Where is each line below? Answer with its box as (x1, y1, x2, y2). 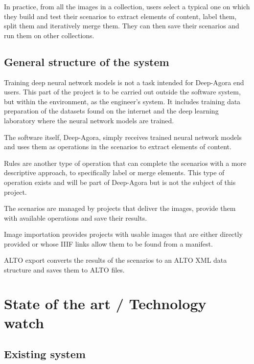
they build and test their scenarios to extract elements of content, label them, (4, 11, 237, 21)
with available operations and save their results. (4, 212, 147, 223)
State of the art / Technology (4, 293, 207, 313)
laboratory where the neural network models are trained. (4, 115, 174, 125)
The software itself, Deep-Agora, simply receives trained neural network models (4, 132, 242, 142)
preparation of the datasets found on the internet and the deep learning (4, 106, 219, 116)
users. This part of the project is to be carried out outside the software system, (4, 87, 241, 97)
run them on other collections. (4, 30, 94, 40)
